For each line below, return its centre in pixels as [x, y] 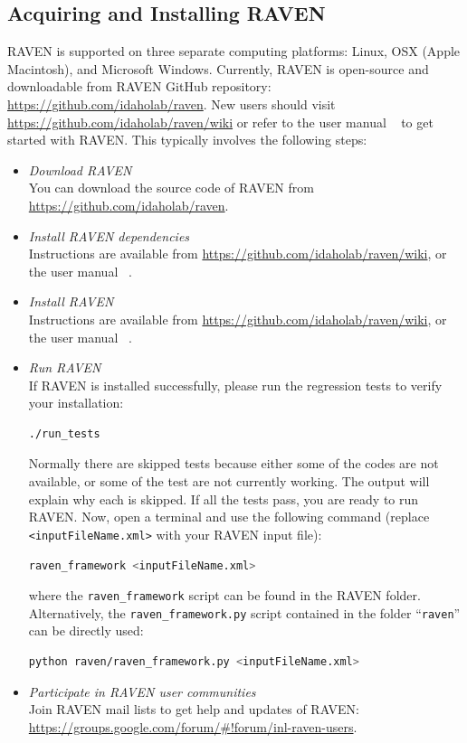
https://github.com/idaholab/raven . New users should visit [172, 103]
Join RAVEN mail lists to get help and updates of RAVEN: [194, 709]
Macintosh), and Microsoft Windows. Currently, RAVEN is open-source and [218, 68]
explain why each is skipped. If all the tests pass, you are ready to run [224, 498]
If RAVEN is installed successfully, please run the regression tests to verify [235, 385]
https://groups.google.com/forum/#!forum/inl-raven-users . [193, 726]
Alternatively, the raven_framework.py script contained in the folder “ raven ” [244, 612]
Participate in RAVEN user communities [142, 691]
